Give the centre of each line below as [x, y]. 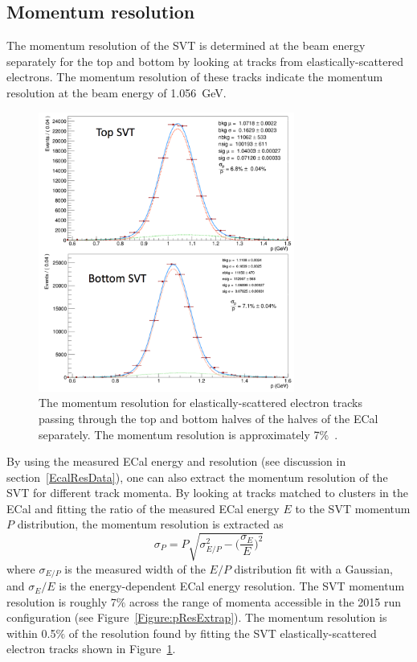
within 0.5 [31, 633]
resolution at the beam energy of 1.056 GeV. [117, 92]
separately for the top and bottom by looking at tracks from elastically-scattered [205, 61]
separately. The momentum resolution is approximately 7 [179, 434]
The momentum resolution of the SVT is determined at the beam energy [186, 45]
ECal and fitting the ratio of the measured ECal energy [143, 508]
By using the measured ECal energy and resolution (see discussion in [176, 461]
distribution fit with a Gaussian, [313, 568]
